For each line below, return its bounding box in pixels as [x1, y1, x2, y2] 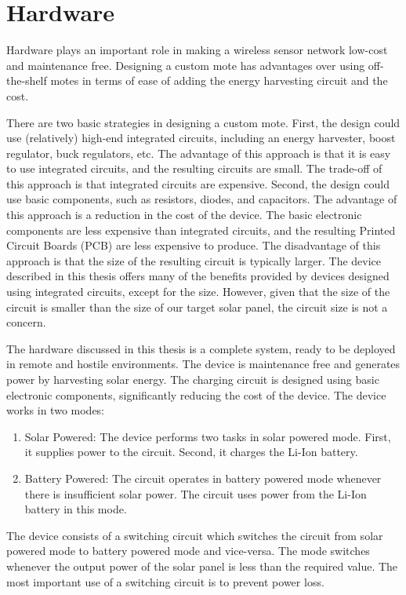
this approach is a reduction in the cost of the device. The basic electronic [6, 206, 362, 223]
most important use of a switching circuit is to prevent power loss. [6, 573, 324, 590]
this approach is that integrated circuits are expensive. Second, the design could [6, 175, 390, 192]
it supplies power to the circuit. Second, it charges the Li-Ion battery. [24, 444, 358, 460]
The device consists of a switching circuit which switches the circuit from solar [6, 527, 383, 543]
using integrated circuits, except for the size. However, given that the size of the [6, 283, 390, 300]
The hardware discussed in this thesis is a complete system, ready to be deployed [6, 340, 396, 356]
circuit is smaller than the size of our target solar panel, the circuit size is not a [6, 298, 388, 315]
